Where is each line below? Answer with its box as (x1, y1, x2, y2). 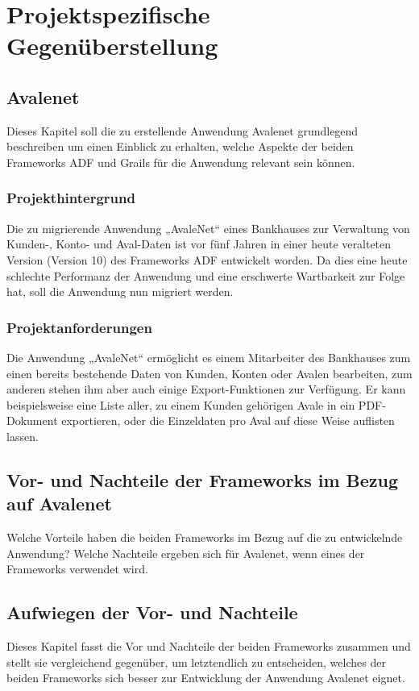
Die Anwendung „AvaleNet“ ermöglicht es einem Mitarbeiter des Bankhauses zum (6, 348, 411, 365)
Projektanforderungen (6, 317, 152, 337)
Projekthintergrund (6, 188, 135, 208)
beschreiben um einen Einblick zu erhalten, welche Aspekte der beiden (6, 138, 354, 155)
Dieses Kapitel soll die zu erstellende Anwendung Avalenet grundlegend (6, 122, 359, 139)
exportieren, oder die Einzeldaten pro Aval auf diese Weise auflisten (61, 412, 395, 429)
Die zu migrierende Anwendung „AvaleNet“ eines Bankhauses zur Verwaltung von (6, 219, 410, 236)
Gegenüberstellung (6, 29, 218, 62)
